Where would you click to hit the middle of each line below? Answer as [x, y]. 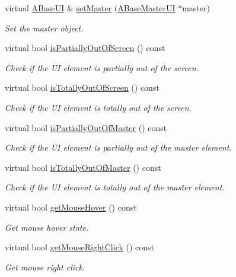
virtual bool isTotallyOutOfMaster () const [83, 167]
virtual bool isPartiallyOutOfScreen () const [85, 48]
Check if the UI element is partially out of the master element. [118, 147]
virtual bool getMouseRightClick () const [80, 247]
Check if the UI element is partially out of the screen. [102, 67]
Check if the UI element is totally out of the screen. [98, 107]
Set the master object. [44, 28]
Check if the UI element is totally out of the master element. [115, 187]
